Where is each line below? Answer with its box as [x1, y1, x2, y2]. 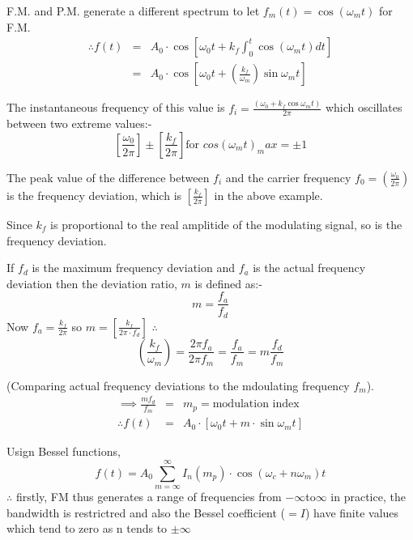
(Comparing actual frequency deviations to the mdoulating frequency [6, 376, 350, 393]
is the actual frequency [253, 259, 366, 276]
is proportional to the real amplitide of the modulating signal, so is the [50, 215, 402, 232]
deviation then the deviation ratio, [6, 274, 177, 291]
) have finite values [304, 504, 399, 521]
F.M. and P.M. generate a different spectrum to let [6, 2, 260, 19]
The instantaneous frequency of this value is [6, 99, 225, 116]
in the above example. [214, 186, 323, 203]
